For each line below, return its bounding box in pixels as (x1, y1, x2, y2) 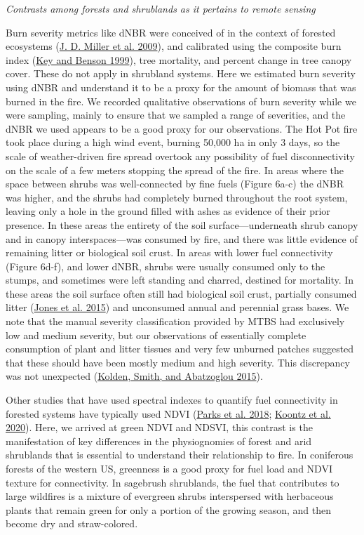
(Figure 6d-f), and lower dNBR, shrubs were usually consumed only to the (6, 258, 325, 273)
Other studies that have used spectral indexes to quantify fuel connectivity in (6, 392, 338, 407)
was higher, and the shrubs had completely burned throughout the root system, (6, 190, 348, 204)
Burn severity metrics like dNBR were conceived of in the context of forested (6, 25, 336, 39)
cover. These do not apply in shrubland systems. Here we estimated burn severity (6, 66, 356, 81)
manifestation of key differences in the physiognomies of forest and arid (6, 433, 312, 448)
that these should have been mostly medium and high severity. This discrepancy (6, 355, 350, 369)
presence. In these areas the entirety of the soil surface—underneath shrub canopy (6, 217, 358, 232)
